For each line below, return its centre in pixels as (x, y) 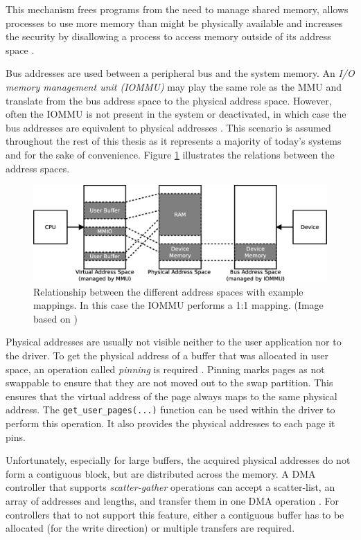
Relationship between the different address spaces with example (168, 291)
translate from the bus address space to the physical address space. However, (169, 100)
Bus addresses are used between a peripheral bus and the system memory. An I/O (180, 73)
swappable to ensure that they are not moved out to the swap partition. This (169, 382)
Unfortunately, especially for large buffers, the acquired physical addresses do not (178, 460)
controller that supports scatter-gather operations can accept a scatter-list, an (170, 487)
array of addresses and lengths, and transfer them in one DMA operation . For (172, 501)
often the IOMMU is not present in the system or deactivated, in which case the (176, 114)
